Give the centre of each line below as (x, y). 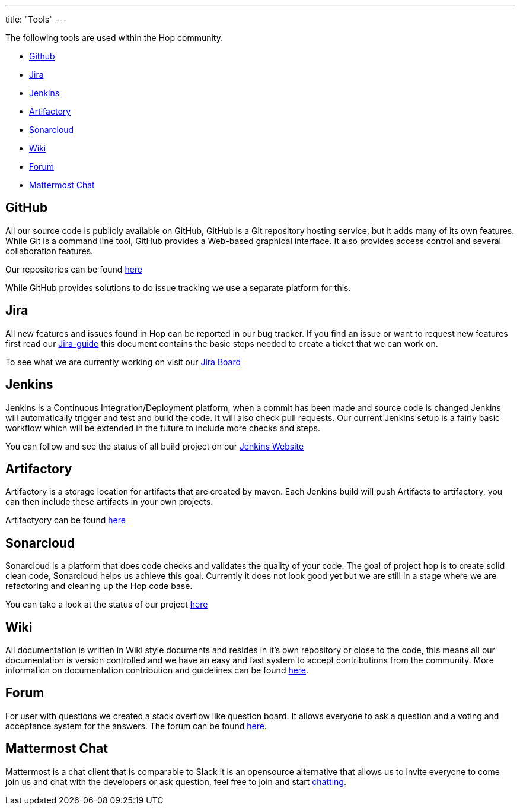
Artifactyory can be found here (66, 520)
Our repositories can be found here (74, 269)
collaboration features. (50, 251)
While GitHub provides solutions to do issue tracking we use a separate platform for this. (178, 287)
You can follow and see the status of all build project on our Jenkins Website (155, 446)
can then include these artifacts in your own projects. (109, 502)
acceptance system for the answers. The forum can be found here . (136, 726)
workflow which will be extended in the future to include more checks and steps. (163, 428)
